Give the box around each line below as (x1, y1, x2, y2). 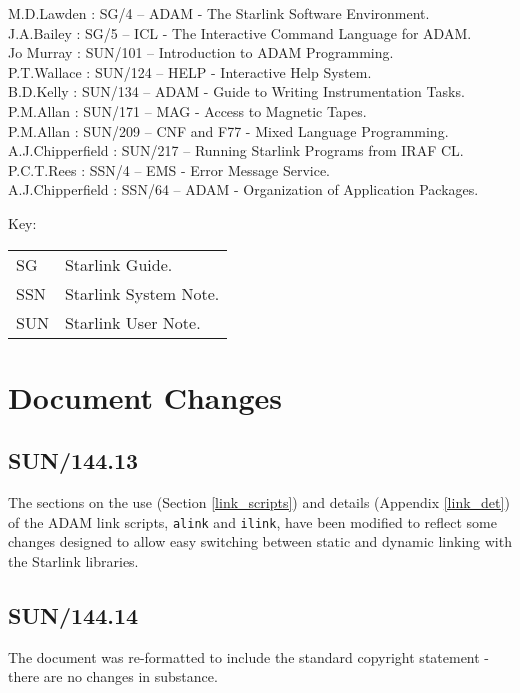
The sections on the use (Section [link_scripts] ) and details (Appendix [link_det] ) (8, 492, 510, 513)
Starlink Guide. (64, 252, 173, 276)
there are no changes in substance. (8, 666, 218, 687)
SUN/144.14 (8, 599, 139, 630)
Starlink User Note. (64, 310, 201, 334)
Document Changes (8, 376, 282, 417)
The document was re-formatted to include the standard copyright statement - (8, 646, 490, 667)
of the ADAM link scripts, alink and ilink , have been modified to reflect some (8, 511, 497, 532)
